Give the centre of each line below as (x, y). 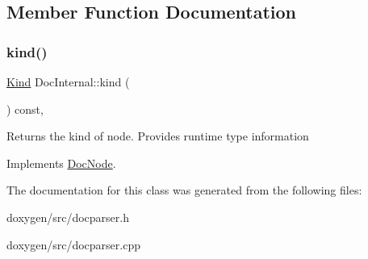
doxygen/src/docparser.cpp (73, 244)
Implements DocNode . (61, 163)
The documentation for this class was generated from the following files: (184, 190)
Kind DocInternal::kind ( (68, 81)
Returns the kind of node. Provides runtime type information (158, 136)
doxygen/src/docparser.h (68, 217)
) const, (25, 109)
